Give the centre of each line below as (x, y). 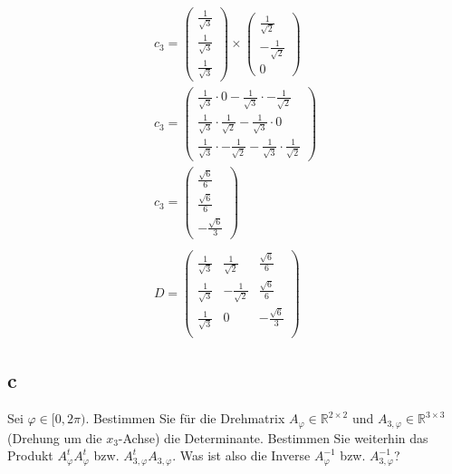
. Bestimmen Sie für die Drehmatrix (185, 418)
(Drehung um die (55, 437)
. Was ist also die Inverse (241, 455)
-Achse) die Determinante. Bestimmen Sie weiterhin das (273, 437)
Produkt (30, 455)
